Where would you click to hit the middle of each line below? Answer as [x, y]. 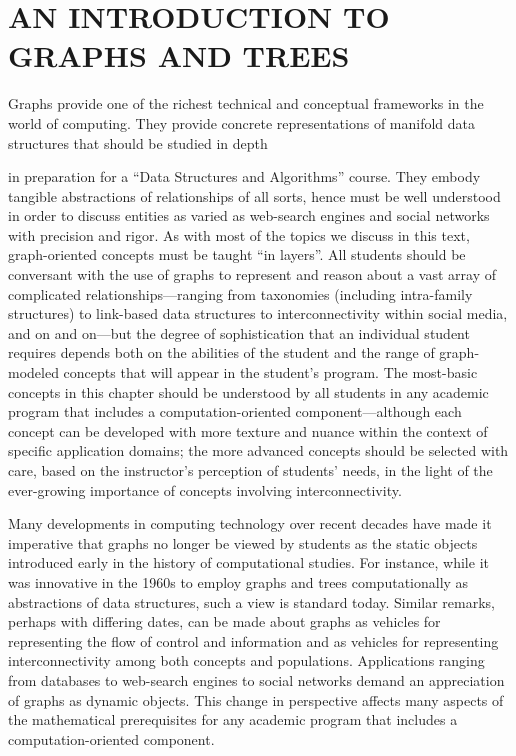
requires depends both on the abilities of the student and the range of [221, 352]
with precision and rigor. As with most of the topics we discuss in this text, [239, 234]
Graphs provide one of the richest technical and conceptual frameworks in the [246, 103]
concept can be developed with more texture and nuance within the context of [248, 430]
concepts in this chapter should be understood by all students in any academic [248, 391]
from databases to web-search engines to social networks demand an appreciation [256, 679]
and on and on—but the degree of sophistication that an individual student [239, 332]
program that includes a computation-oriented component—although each [235, 411]
